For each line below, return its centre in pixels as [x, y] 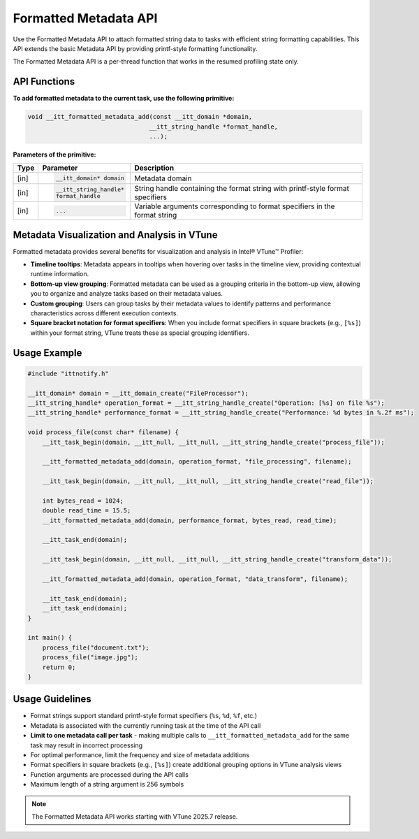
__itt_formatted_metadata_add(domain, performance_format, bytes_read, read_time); [190, 520]
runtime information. [60, 274]
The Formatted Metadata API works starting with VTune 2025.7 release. [135, 816]
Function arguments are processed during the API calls [109, 774]
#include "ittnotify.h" [68, 373]
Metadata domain [163, 178]
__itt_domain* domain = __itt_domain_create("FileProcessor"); [138, 393]
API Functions [44, 81]
